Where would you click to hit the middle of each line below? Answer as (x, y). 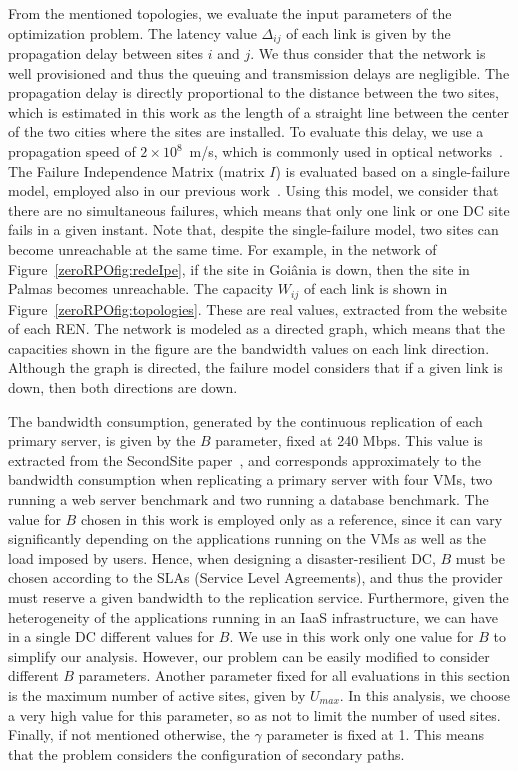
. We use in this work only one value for (351, 636)
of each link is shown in (375, 288)
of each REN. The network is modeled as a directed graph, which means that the (256, 328)
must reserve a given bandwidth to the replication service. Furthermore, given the (258, 596)
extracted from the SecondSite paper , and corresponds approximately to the (244, 459)
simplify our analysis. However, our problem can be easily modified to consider (249, 655)
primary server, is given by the (102, 440)
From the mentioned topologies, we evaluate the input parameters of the (230, 13)
